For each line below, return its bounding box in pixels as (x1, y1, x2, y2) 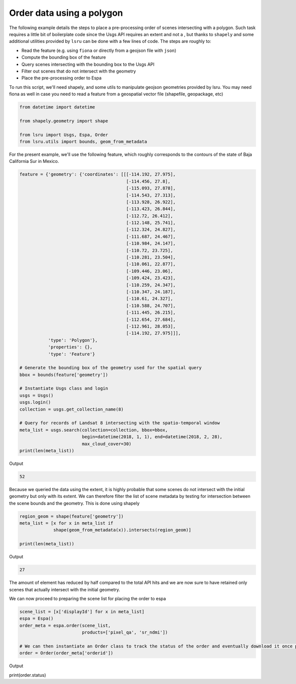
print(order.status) (9, 672, 46, 678)
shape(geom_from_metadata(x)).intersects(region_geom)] (53, 527, 191, 533)
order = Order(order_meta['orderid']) (19, 650, 113, 656)
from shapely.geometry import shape (19, 118, 109, 123)
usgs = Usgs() (19, 392, 54, 398)
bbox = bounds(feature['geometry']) (19, 372, 109, 378)
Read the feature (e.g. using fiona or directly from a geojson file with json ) (21, 47, 177, 53)
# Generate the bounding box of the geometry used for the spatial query (19, 365, 202, 371)
